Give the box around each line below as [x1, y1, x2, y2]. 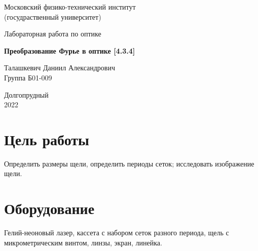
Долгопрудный [4, 89, 49, 100]
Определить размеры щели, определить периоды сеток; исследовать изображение [4, 158, 254, 169]
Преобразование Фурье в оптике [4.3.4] [4, 45, 135, 56]
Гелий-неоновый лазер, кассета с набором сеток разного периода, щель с [4, 227, 229, 238]
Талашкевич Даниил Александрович [4, 62, 116, 73]
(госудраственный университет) [4, 11, 101, 22]
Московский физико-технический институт [4, 2, 136, 12]
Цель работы [4, 129, 89, 149]
